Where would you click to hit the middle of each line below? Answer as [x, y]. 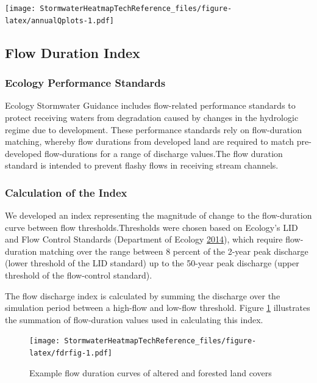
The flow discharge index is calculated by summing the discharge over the [143, 295]
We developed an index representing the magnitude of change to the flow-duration [158, 215]
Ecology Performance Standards [85, 83]
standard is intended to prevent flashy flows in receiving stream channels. [142, 165]
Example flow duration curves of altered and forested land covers [151, 372]
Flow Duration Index [73, 52]
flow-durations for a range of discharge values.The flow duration [163, 153]
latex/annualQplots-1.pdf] [59, 20]
